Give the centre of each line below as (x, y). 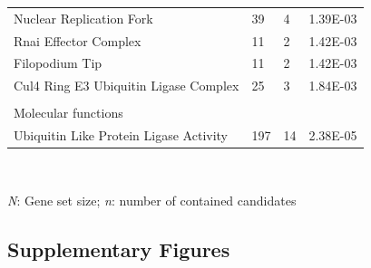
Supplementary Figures (119, 249)
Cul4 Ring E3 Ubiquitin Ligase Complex (127, 86)
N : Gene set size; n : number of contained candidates (152, 200)
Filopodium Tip (58, 63)
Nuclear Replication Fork (83, 18)
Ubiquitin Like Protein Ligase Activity (121, 135)
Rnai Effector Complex (78, 40)
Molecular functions (68, 113)
